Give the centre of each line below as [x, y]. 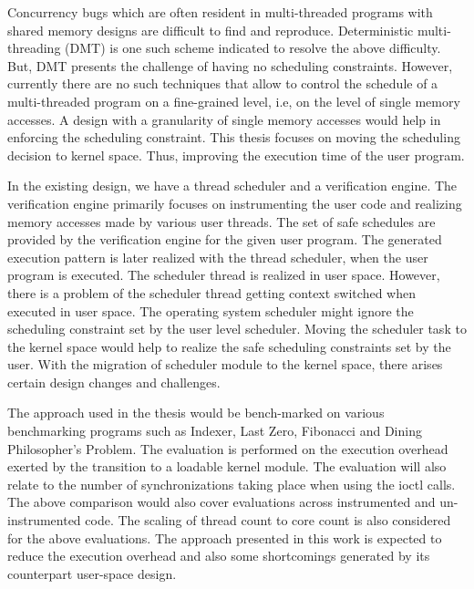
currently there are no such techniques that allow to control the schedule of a [223, 83]
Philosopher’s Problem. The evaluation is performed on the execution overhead [228, 448]
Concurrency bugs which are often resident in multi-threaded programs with [220, 12]
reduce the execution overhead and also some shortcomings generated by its [219, 556]
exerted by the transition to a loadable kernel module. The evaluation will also [227, 466]
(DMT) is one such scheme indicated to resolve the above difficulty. [253, 48]
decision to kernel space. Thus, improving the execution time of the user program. [236, 155]
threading [34, 48]
